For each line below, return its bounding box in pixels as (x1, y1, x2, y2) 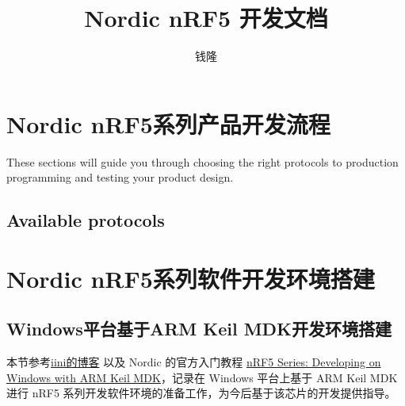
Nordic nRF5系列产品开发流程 (6, 107, 330, 140)
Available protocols (6, 208, 165, 232)
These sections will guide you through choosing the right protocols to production (6, 153, 399, 170)
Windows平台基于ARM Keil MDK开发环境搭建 (6, 316, 392, 341)
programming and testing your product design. (6, 169, 234, 186)
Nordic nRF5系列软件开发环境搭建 (6, 262, 375, 294)
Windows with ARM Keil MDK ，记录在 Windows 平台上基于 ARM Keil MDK (6, 369, 398, 385)
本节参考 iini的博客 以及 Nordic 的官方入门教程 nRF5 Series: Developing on (6, 354, 381, 370)
